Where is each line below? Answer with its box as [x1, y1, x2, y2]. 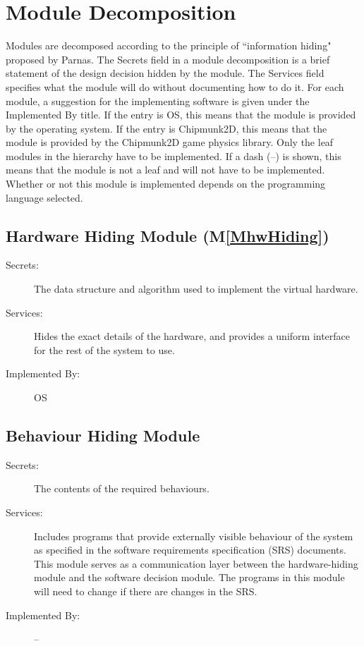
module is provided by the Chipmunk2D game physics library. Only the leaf [6, 135, 334, 150]
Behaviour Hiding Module [6, 425, 200, 446]
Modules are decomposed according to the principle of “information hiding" [6, 38, 332, 53]
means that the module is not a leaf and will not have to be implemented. [6, 162, 325, 177]
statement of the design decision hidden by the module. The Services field [6, 66, 324, 80]
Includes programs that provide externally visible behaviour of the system [34, 528, 353, 543]
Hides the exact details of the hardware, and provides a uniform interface [34, 329, 351, 343]
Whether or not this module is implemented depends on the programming [6, 176, 326, 191]
